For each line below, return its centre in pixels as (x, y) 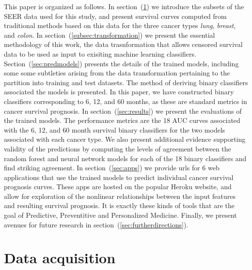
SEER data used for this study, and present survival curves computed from (115, 16)
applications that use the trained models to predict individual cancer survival (119, 177)
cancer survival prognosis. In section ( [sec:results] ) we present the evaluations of (123, 111)
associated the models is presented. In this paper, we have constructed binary (119, 92)
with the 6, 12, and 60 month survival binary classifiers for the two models (115, 129)
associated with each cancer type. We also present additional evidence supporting (125, 139)
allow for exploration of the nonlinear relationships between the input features (120, 196)
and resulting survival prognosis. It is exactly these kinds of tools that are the (119, 205)
